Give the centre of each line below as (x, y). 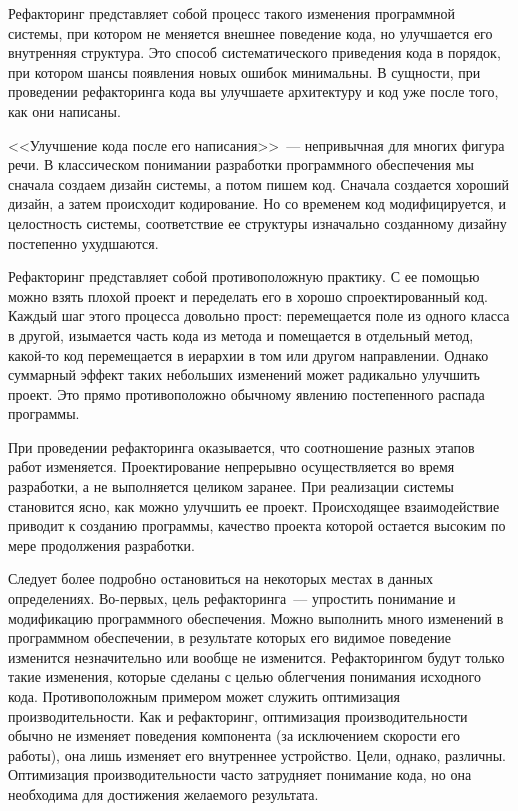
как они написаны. (64, 110)
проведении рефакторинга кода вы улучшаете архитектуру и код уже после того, (253, 91)
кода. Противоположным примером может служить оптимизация (204, 696)
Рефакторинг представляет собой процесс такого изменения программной (232, 13)
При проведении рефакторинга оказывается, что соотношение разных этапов (241, 446)
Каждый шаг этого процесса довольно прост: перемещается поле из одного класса (259, 315)
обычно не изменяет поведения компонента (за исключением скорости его (234, 735)
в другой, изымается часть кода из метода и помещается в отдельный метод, (241, 334)
